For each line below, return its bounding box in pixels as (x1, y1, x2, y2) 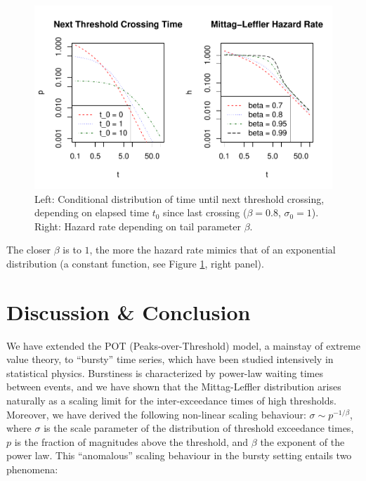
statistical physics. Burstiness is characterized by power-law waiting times (6, 365, 323, 380)
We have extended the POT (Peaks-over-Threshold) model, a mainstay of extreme (6, 338, 360, 352)
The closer (6, 242, 51, 257)
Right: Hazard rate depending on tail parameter (34, 218, 241, 233)
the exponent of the (260, 434, 345, 449)
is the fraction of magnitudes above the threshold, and (14, 434, 249, 449)
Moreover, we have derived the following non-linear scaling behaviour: (6, 407, 306, 421)
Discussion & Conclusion (6, 297, 251, 326)
